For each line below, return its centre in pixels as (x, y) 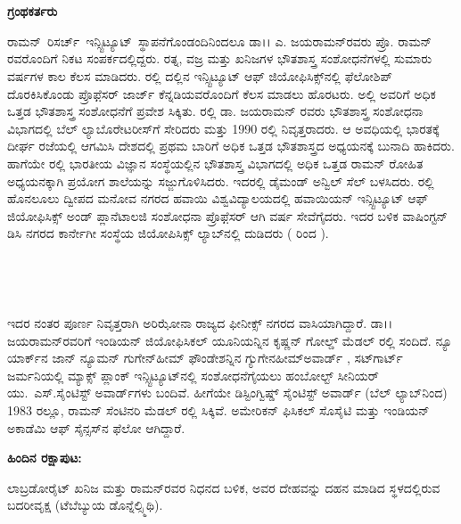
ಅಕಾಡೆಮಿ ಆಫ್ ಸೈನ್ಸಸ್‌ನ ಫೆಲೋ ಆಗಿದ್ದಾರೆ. (96, 427)
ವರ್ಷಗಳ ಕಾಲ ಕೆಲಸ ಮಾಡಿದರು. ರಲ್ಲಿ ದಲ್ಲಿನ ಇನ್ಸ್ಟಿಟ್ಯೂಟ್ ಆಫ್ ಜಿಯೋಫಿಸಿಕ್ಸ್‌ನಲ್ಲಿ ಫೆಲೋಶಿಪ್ (200, 75)
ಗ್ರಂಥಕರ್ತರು (33, 11)
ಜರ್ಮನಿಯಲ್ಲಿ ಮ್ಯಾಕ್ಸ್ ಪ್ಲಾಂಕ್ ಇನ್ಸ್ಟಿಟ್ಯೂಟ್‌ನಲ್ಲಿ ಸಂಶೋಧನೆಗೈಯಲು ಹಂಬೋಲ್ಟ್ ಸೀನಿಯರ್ (193, 375)
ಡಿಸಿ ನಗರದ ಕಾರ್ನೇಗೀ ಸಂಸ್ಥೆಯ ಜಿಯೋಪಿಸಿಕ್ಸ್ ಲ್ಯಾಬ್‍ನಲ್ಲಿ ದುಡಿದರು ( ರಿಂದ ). (168, 233)
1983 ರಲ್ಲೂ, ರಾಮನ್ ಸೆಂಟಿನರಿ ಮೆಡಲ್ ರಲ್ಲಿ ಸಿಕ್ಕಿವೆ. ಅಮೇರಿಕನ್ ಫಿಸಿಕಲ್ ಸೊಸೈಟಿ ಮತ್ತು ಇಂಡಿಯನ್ (218, 410)
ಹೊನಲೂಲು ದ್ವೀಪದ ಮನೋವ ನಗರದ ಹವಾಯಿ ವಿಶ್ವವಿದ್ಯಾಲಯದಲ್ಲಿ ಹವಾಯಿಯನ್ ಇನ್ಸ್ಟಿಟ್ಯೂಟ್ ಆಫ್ (218, 198)
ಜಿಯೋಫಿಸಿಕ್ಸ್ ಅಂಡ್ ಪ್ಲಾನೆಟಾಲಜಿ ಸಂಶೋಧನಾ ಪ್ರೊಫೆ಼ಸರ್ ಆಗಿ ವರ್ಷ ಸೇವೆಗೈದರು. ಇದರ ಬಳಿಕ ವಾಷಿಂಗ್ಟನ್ (228, 215)
